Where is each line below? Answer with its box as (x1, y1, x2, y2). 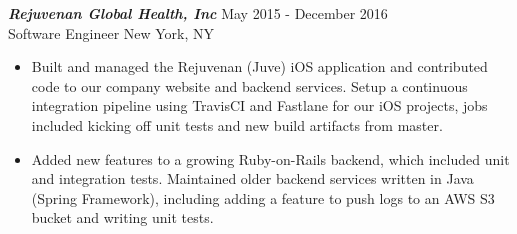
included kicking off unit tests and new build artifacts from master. (31, 114, 443, 135)
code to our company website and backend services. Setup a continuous (31, 75, 468, 96)
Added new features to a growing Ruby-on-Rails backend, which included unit (31, 148, 510, 169)
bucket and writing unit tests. (31, 207, 214, 228)
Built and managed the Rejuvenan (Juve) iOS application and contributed (31, 56, 488, 77)
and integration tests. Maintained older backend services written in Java (31, 168, 474, 189)
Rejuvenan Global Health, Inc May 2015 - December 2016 (8, 3, 388, 23)
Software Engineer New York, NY (8, 22, 215, 43)
